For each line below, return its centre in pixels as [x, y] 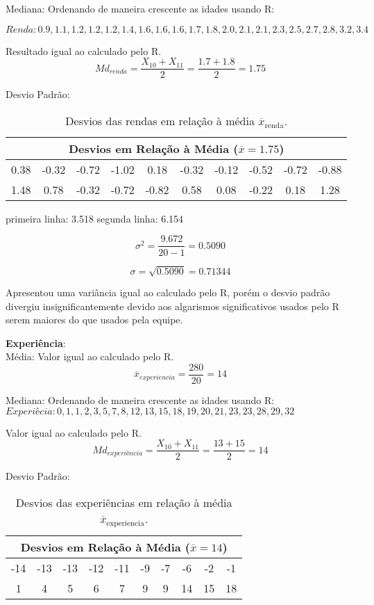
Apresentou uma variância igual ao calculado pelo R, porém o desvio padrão [168, 292]
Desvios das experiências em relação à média [124, 502]
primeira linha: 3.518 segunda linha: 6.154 [95, 218]
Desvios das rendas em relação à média [160, 120]
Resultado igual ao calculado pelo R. [84, 50]
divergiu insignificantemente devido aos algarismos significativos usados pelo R [172, 306]
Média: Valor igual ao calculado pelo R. [90, 356]
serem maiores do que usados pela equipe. [94, 320]
